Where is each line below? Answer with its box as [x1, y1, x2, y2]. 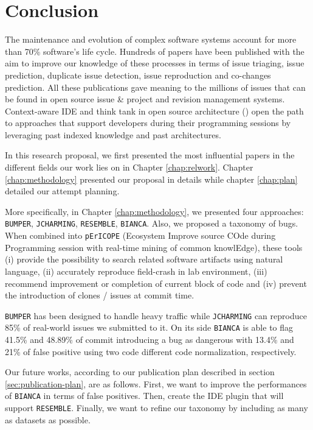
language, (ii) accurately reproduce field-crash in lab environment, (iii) [5, 264, 267, 277]
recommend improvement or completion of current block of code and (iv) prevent [5, 277, 307, 289]
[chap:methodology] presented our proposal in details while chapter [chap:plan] [5, 172, 298, 185]
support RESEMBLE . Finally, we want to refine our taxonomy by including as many [5, 401, 308, 414]
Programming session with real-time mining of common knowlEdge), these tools [5, 241, 303, 253]
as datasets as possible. [5, 413, 91, 426]
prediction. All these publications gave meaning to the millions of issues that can [5, 80, 306, 93]
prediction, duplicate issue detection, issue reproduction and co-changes [5, 68, 271, 81]
